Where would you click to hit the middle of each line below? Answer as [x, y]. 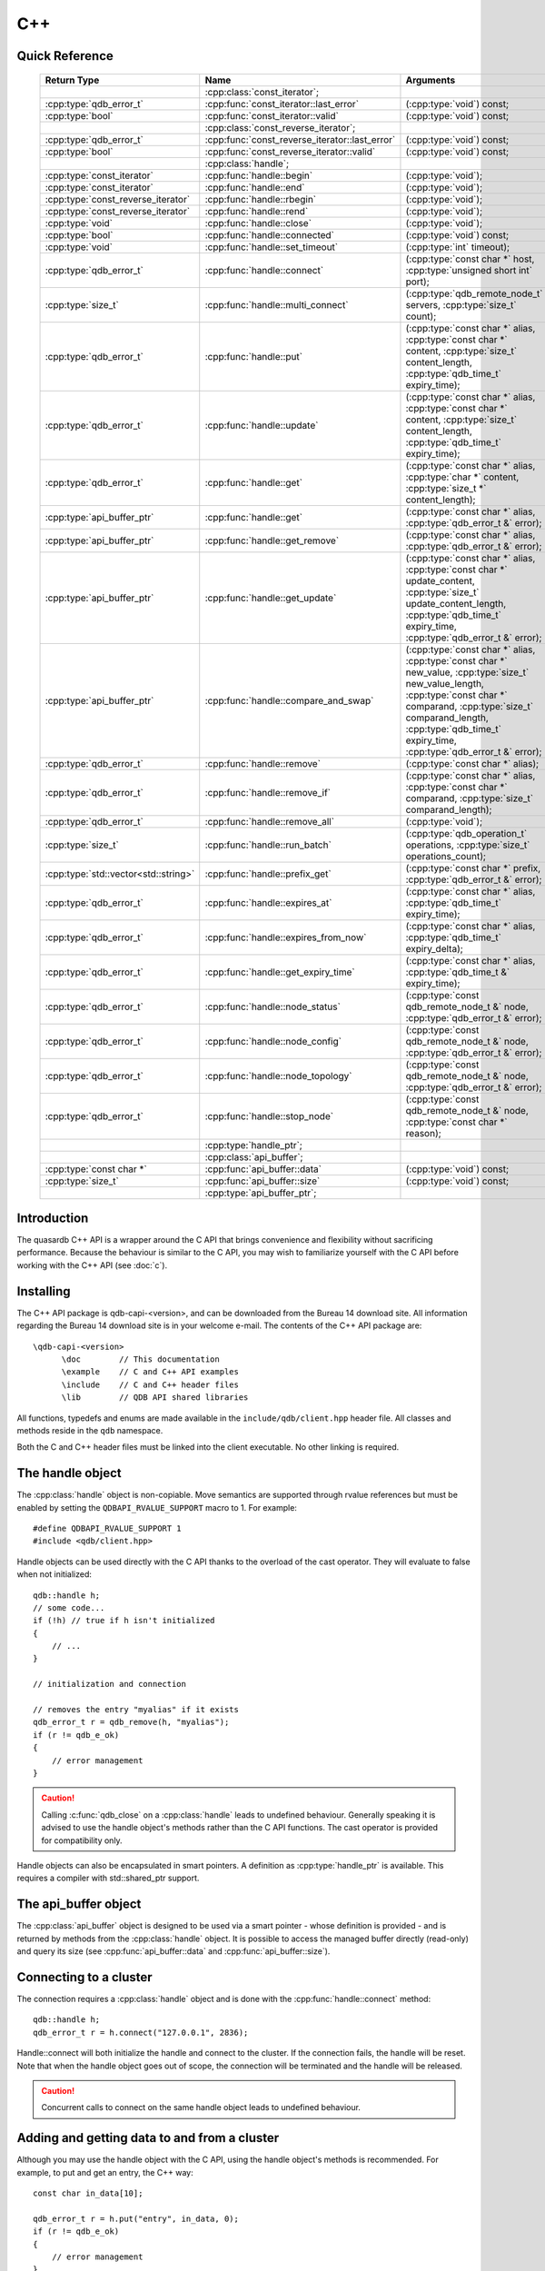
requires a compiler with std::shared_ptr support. [108, 1878]
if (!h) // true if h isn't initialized [124, 1621]
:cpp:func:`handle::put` [254, 356]
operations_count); [446, 856]
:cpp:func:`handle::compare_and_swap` [289, 700]
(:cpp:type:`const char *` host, [470, 259]
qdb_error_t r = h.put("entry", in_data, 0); [136, 2218]
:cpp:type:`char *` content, [462, 477]
